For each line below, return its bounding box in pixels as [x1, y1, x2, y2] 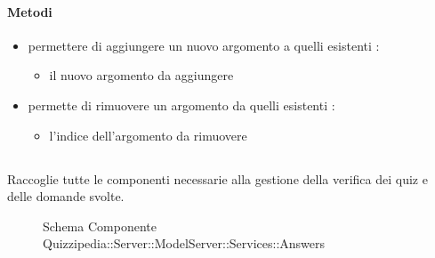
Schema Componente [43, 216, 157, 235]
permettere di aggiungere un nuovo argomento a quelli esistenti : [28, 36, 380, 54]
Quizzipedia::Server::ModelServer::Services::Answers [43, 234, 326, 253]
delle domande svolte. [7, 187, 125, 206]
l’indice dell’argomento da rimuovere [49, 125, 247, 144]
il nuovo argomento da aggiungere [49, 66, 234, 85]
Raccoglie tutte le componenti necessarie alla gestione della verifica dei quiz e [7, 169, 428, 188]
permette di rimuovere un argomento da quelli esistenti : [28, 95, 335, 114]
